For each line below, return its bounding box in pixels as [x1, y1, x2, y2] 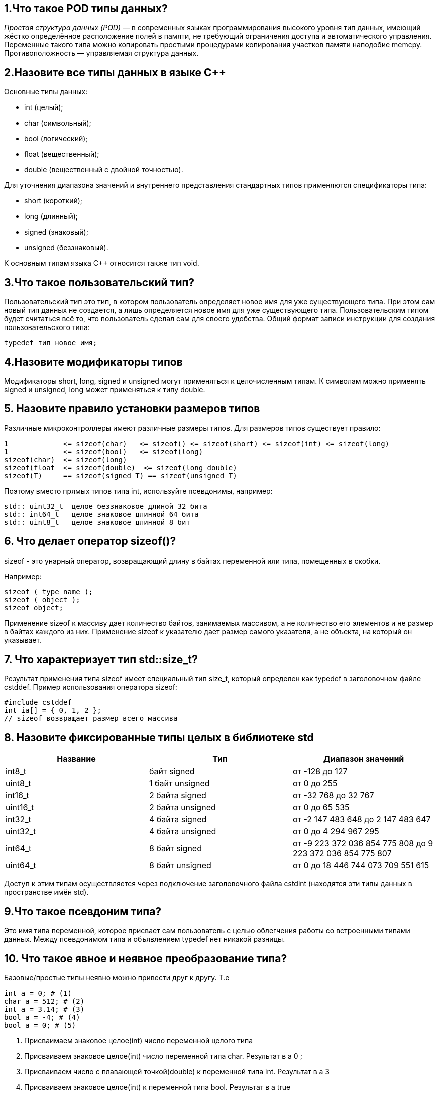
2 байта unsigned [149, 802, 216, 813]
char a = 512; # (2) [4, 997, 85, 1006]
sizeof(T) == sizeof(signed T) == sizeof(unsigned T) [4, 471, 237, 480]
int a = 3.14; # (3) [4, 1005, 85, 1014]
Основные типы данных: [4, 87, 88, 96]
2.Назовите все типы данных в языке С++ [4, 66, 227, 79]
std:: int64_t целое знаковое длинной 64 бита [4, 510, 199, 518]
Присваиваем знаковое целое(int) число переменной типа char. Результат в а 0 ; [24, 1052, 302, 1061]
